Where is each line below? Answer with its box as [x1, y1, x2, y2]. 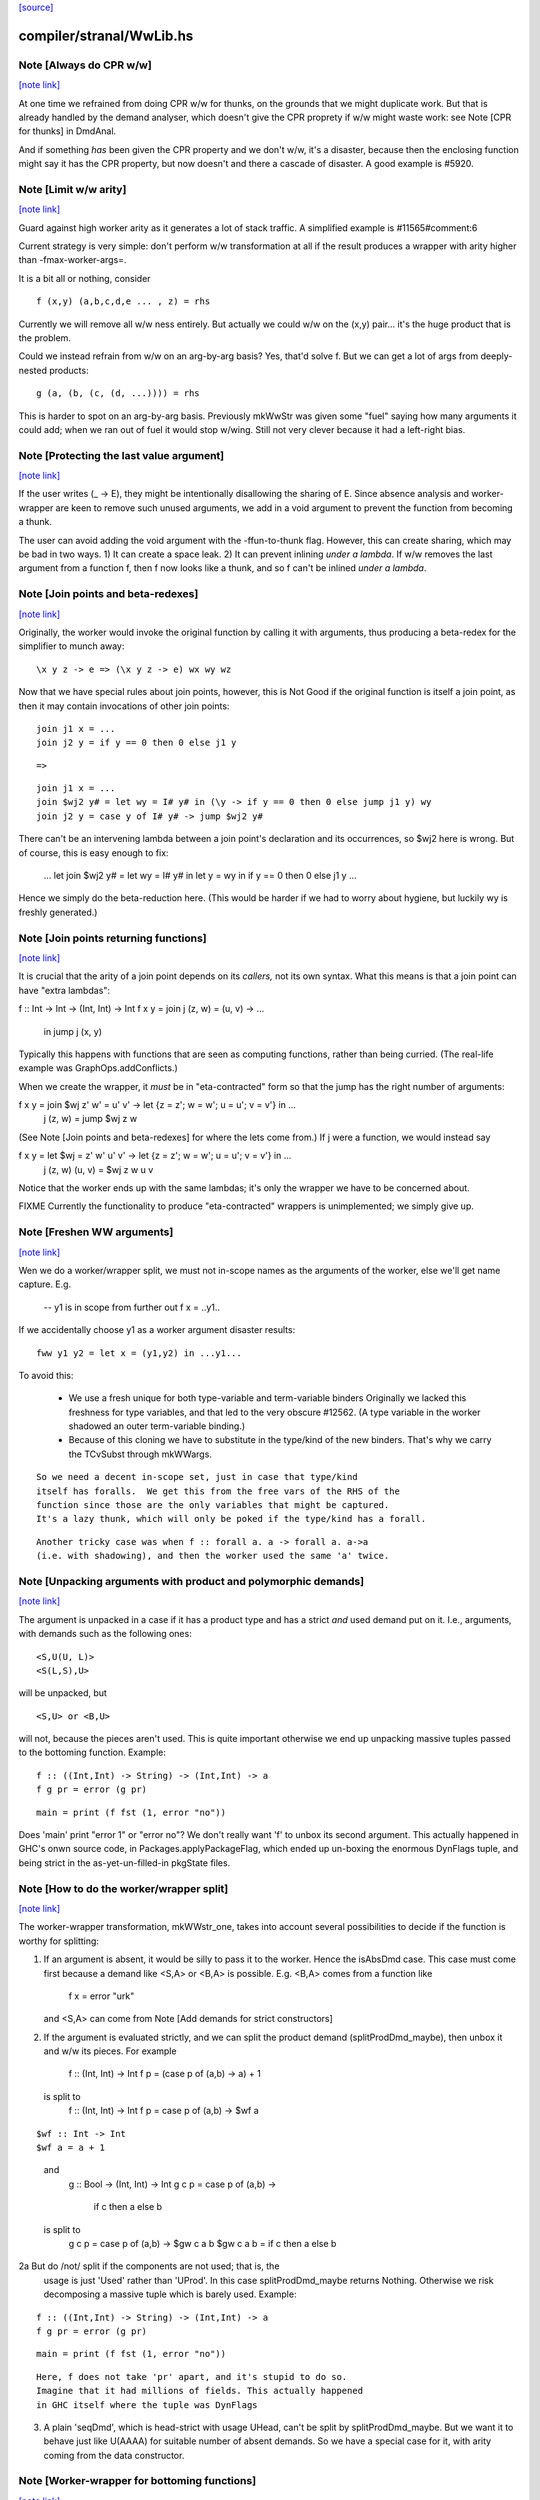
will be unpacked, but [18, 1687, 107, 1699]
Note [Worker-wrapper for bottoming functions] [18, 2474, 257, 2488]
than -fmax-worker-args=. [18, 254, 127, 266]
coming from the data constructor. [43, 2449, 185, 2461]
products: [48, 364, 89, 376]
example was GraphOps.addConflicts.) [18, 1062, 179, 1074]
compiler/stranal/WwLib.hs [18, 27, 194, 44]
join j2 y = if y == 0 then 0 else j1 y [36, 737, 237, 749]
